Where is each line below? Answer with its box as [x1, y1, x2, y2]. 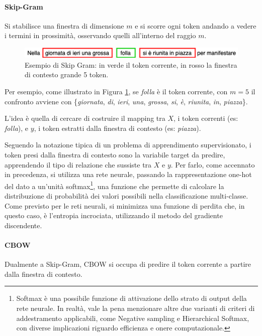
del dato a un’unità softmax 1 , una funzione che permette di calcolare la [5, 179, 224, 191]
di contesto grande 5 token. [25, 69, 109, 80]
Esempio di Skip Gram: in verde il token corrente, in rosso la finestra [25, 59, 237, 70]
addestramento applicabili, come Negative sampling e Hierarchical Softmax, [16, 312, 249, 323]
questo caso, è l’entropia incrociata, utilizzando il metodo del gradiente [5, 210, 223, 221]
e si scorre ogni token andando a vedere [135, 20, 256, 31]
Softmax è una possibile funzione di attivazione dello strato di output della [16, 293, 247, 303]
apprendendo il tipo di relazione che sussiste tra [5, 159, 152, 170]
